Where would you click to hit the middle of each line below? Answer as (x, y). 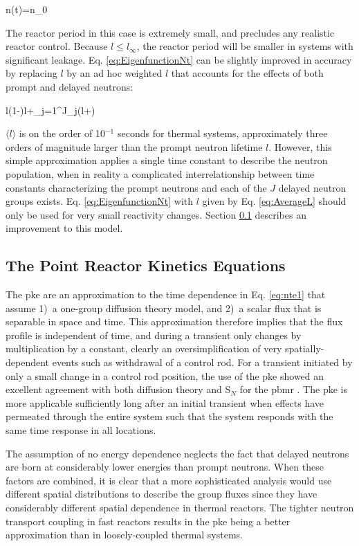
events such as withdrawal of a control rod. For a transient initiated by (202, 362)
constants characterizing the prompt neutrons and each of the (136, 187)
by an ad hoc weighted (114, 73)
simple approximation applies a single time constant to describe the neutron (167, 160)
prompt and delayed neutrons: (70, 86)
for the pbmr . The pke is (293, 389)
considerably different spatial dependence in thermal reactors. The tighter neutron (180, 508)
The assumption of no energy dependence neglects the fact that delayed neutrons (177, 453)
